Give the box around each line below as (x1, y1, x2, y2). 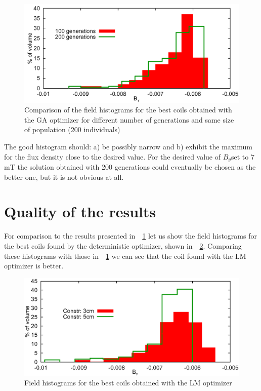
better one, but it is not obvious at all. (4, 171, 124, 182)
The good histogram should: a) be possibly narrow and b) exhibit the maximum (4, 141, 252, 151)
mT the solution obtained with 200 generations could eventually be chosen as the (4, 162, 256, 172)
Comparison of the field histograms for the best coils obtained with (24, 104, 232, 115)
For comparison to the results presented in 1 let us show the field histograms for (4, 230, 257, 241)
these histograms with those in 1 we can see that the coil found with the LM (4, 250, 246, 261)
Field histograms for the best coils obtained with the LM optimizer (24, 377, 232, 388)
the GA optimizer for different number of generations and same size (24, 114, 234, 125)
